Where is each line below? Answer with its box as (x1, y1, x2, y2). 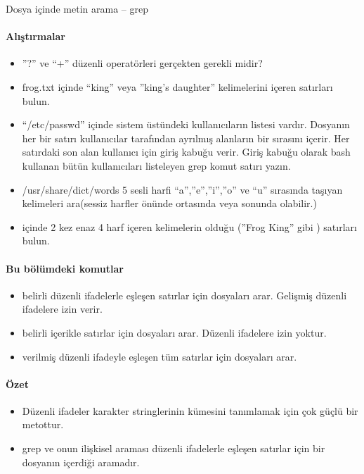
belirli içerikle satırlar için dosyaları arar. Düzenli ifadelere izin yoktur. (22, 325, 327, 339)
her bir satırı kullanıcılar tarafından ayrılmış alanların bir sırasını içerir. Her (22, 130, 350, 145)
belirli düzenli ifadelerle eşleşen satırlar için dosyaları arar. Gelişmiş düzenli (22, 287, 347, 302)
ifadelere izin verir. (22, 301, 103, 316)
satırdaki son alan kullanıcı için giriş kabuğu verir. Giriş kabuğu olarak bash (22, 144, 351, 159)
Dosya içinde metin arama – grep (6, 1, 148, 15)
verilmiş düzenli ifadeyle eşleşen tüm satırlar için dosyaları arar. (22, 349, 297, 363)
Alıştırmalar (6, 29, 65, 44)
